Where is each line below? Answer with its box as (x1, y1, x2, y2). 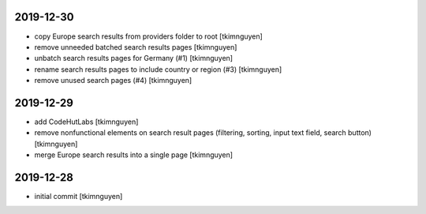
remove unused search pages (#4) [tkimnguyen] (34, 76, 192, 85)
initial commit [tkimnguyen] (34, 192, 123, 201)
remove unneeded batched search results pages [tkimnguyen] (34, 42, 237, 51)
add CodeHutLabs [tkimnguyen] (34, 117, 139, 126)
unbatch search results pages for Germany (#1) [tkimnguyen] (34, 54, 233, 63)
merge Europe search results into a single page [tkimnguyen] (34, 150, 233, 160)
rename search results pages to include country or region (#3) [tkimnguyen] (34, 64, 282, 74)
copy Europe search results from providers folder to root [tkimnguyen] (34, 32, 263, 41)
